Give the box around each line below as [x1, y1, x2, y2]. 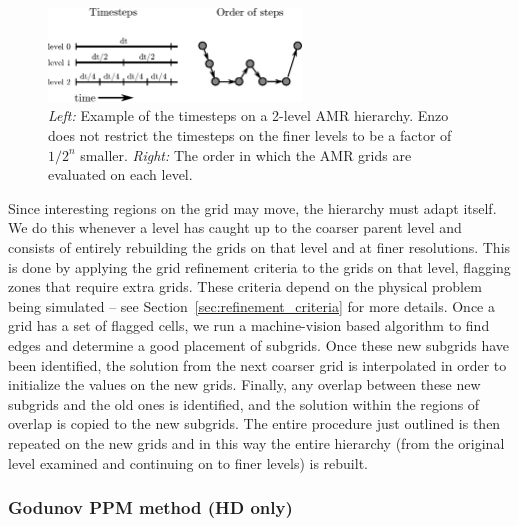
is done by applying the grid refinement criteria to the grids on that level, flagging [8, 256, 511, 277]
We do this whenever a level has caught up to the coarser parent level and [8, 217, 462, 238]
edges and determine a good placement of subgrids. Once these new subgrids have [8, 335, 510, 356]
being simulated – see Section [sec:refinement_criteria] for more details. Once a [8, 295, 495, 316]
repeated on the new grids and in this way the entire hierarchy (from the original [8, 432, 505, 453]
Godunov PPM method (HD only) [8, 495, 293, 520]
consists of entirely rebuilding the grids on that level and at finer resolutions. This [8, 237, 511, 258]
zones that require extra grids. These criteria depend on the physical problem [8, 276, 482, 297]
